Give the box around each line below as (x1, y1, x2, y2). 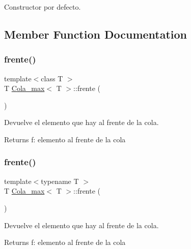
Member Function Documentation (4, 26, 187, 42)
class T (41, 73, 63, 83)
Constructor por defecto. (4, 2, 81, 12)
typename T (41, 175, 79, 186)
